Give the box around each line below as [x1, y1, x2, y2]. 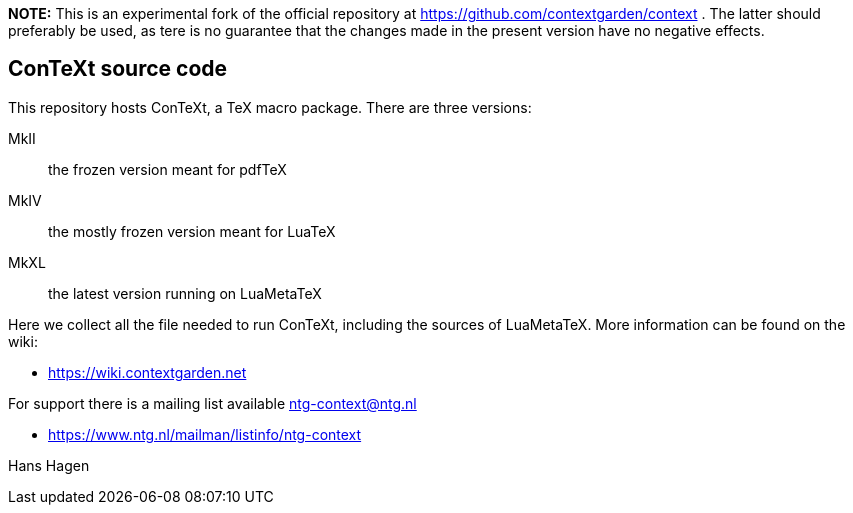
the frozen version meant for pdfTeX [48, 160, 287, 178]
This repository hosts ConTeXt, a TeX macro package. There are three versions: [8, 98, 532, 116]
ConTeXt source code [8, 56, 228, 82]
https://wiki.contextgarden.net [48, 363, 247, 381]
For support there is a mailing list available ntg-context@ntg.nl [8, 394, 417, 412]
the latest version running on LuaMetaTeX [48, 284, 322, 302]
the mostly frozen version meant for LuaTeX [48, 222, 336, 240]
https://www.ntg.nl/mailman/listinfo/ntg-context [48, 425, 362, 443]
